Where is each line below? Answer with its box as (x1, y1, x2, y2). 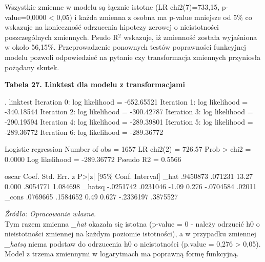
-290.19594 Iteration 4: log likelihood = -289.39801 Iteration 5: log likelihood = (5, 116, 253, 127)
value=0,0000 (5, 11, 47, 22)
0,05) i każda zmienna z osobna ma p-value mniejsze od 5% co (56, 11, 252, 22)
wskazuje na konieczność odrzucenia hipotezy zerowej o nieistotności (5, 22, 219, 32)
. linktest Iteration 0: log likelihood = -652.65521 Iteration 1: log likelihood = (5, 96, 248, 107)
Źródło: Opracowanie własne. (5, 208, 96, 219)
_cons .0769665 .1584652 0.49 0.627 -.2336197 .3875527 (5, 191, 178, 201)
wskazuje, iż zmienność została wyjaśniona (124, 31, 257, 42)
